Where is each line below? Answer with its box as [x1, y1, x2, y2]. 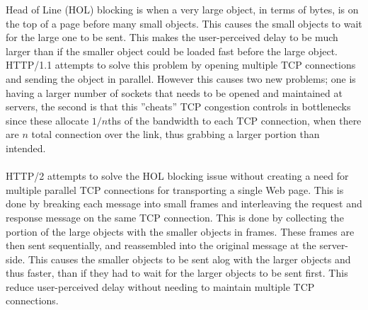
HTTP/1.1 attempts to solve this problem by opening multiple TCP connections [6, 57, 356, 72]
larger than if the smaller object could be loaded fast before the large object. [6, 43, 338, 58]
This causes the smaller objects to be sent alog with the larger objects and [28, 251, 351, 266]
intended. [6, 140, 46, 155]
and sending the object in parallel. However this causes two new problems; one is [6, 71, 356, 86]
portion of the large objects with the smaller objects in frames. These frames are [6, 224, 355, 239]
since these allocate [6, 113, 89, 127]
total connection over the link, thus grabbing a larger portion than [31, 127, 320, 142]
